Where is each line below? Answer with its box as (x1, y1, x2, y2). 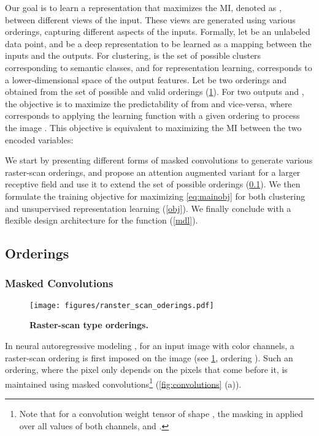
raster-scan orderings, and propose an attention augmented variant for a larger (5, 165, 301, 178)
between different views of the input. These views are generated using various (5, 13, 296, 26)
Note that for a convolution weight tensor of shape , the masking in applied (19, 407, 304, 419)
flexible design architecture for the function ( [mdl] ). (5, 214, 198, 227)
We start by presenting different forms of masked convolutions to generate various (5, 154, 313, 167)
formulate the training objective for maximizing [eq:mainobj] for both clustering (5, 189, 306, 202)
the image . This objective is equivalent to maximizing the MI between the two (5, 121, 302, 133)
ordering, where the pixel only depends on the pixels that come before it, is (5, 363, 288, 376)
